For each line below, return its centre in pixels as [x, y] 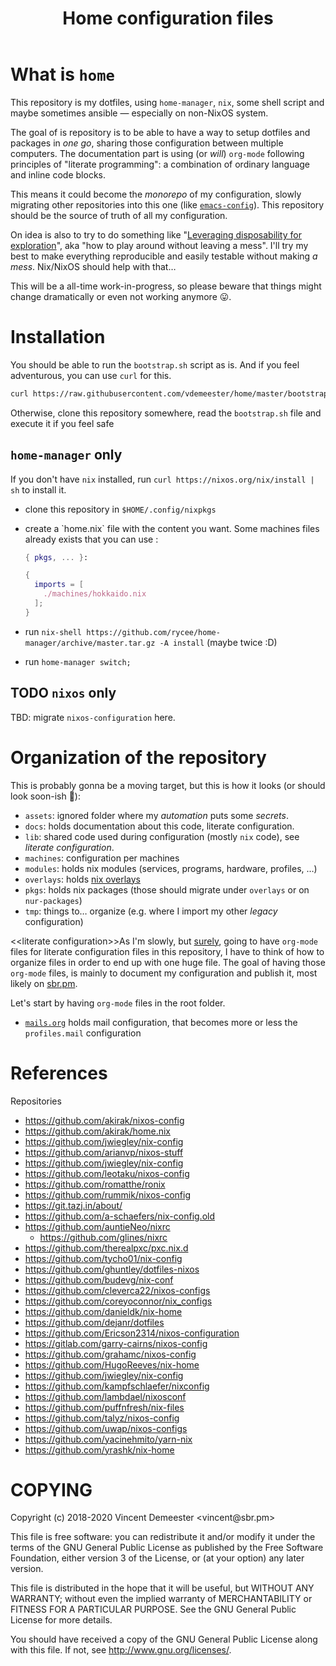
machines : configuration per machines [102, 858]
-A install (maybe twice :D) [218, 642]
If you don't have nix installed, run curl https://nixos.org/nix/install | [162, 479]
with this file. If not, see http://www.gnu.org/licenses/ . [121, 1650]
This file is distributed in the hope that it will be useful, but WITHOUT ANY [162, 1588]
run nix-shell [53, 631]
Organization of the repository [138, 757]
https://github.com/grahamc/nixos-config [110, 1354]
